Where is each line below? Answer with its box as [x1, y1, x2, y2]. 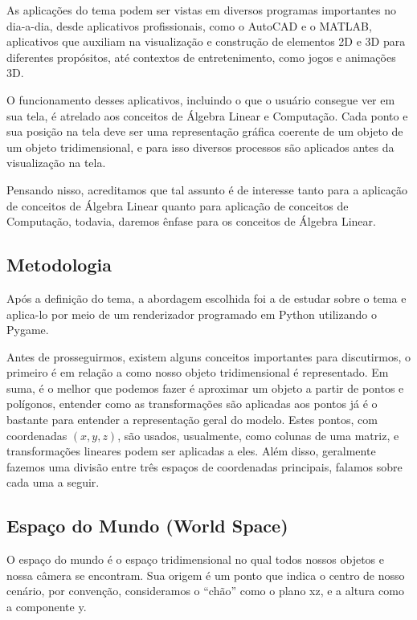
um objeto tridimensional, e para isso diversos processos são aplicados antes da [6, 138, 395, 155]
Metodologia [6, 252, 112, 277]
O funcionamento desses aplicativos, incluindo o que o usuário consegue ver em [6, 91, 395, 108]
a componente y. [6, 598, 87, 615]
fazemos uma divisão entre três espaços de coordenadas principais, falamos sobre [6, 458, 403, 475]
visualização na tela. [6, 154, 106, 171]
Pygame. [6, 321, 49, 338]
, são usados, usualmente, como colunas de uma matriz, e [117, 426, 399, 443]
